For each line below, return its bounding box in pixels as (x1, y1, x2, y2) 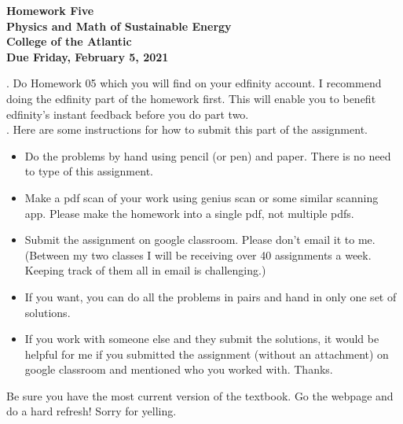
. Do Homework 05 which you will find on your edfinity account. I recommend (6, 75, 382, 91)
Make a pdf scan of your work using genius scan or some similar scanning (24, 189, 379, 205)
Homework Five (6, 2, 94, 18)
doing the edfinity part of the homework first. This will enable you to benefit (6, 90, 376, 106)
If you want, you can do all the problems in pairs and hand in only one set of (24, 288, 397, 304)
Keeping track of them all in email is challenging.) (24, 262, 266, 278)
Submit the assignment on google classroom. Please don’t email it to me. (24, 231, 376, 248)
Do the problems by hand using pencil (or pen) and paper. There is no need (24, 147, 391, 164)
